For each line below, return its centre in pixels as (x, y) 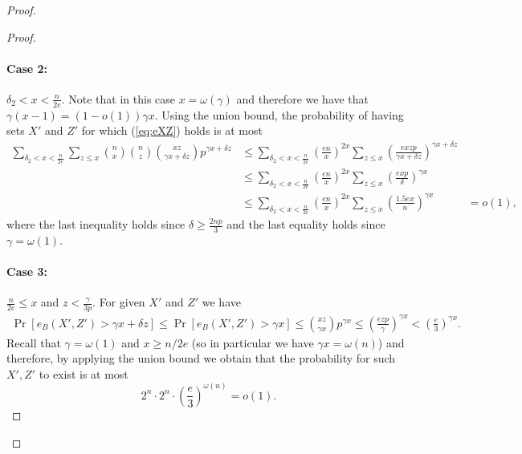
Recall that (34, 342)
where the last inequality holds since (96, 224)
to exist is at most (84, 373)
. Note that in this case (118, 98)
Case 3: (27, 272)
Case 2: (27, 68)
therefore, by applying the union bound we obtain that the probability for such (201, 358)
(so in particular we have (253, 342)
